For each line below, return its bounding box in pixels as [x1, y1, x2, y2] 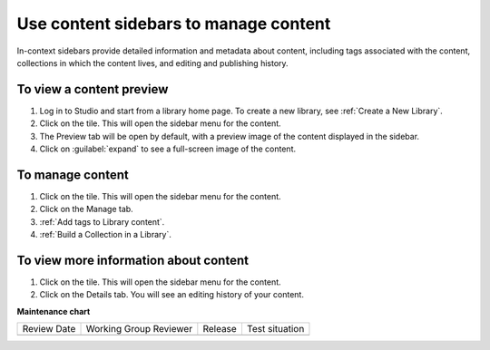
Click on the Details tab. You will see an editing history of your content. [39, 289, 304, 300]
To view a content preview [16, 82, 169, 97]
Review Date [22, 323, 76, 335]
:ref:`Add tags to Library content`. [39, 216, 165, 227]
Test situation [246, 323, 305, 335]
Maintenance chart [16, 306, 91, 316]
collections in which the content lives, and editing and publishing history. [16, 57, 289, 68]
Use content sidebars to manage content [16, 14, 331, 34]
